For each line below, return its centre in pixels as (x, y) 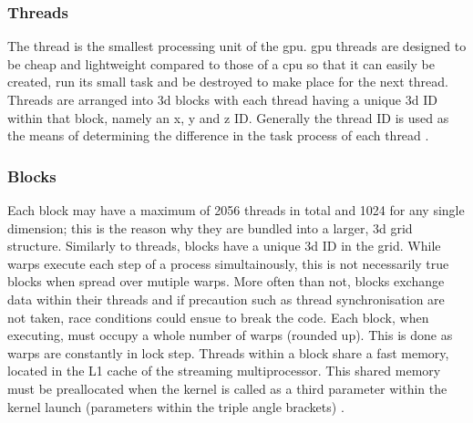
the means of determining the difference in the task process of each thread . (218, 135)
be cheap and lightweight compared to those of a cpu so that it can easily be (221, 63)
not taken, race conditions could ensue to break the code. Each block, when (218, 317)
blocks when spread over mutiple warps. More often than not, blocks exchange (226, 281)
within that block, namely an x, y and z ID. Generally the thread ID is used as (228, 117)
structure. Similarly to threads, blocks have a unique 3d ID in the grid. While (224, 246)
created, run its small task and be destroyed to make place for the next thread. (228, 82)
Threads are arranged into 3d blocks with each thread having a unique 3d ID (222, 99)
